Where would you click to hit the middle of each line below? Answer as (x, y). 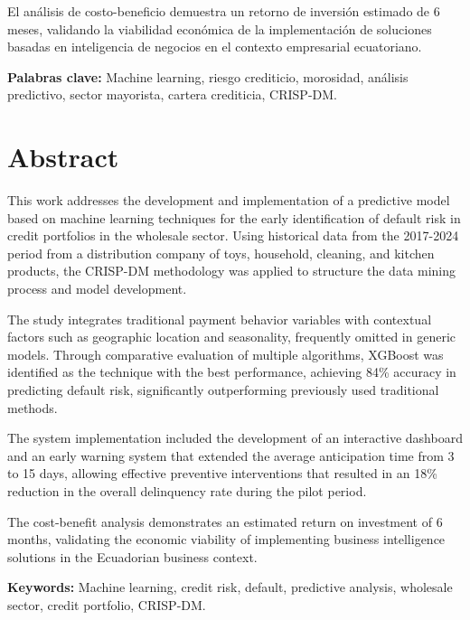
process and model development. (97, 289)
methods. (33, 407)
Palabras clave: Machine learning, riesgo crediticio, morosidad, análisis (208, 76)
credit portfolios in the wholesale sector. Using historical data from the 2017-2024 (233, 235)
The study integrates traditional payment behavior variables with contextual (220, 319)
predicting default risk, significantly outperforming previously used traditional (223, 390)
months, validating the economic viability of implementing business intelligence (226, 539)
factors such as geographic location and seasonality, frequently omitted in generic (231, 337)
